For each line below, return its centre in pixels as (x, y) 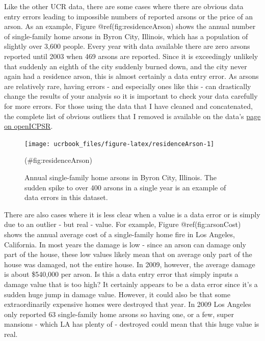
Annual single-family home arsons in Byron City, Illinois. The (121, 177)
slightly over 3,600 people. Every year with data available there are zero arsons (127, 46)
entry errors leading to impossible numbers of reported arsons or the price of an (129, 16)
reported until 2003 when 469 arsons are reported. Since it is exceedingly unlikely (131, 56)
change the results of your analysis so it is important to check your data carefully (131, 96)
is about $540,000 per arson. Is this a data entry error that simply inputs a (121, 274)
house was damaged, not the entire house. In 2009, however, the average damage (130, 264)
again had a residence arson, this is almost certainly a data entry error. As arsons (131, 76)
